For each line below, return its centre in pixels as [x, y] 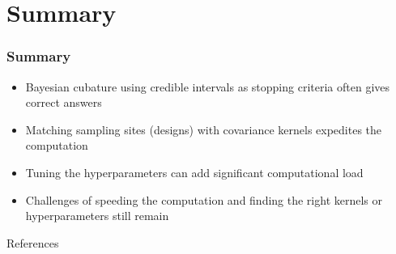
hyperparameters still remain [97, 216]
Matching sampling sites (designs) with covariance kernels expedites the [204, 129]
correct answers [64, 102]
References [33, 242]
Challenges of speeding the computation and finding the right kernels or [204, 199]
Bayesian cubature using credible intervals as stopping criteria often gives [208, 86]
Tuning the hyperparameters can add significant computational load [194, 172]
